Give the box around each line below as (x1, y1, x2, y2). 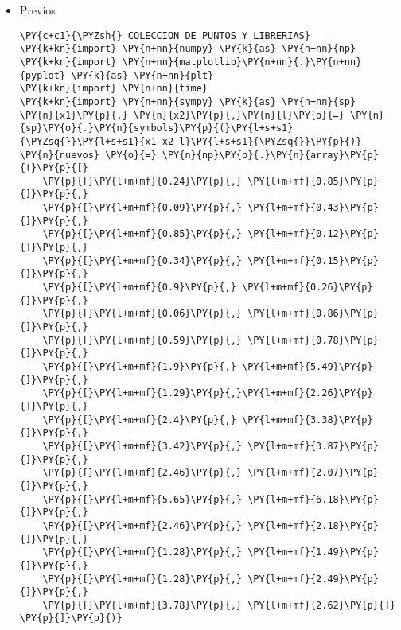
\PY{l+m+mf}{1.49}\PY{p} (247, 546, 379, 558)
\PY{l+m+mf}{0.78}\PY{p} (247, 334, 379, 346)
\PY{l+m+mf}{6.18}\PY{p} (247, 493, 379, 505)
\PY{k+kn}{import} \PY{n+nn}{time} (19, 83, 208, 95)
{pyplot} (19, 69, 66, 81)
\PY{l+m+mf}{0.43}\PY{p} (247, 202, 379, 214)
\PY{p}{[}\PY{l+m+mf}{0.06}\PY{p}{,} (42, 308, 242, 320)
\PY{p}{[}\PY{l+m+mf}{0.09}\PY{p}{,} (42, 202, 242, 214)
